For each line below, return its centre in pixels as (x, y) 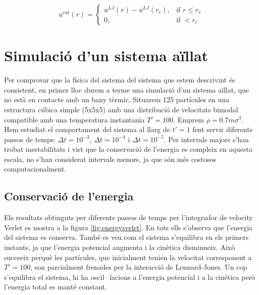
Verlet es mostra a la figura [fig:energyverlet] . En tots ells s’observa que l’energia (128, 227)
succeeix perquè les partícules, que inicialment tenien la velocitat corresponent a (128, 257)
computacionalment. (35, 169)
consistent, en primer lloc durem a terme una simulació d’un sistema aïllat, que (127, 89)
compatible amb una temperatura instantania (74, 119)
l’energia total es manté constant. (56, 287)
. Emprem (189, 119)
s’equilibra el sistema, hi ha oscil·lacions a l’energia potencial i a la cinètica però (130, 277)
